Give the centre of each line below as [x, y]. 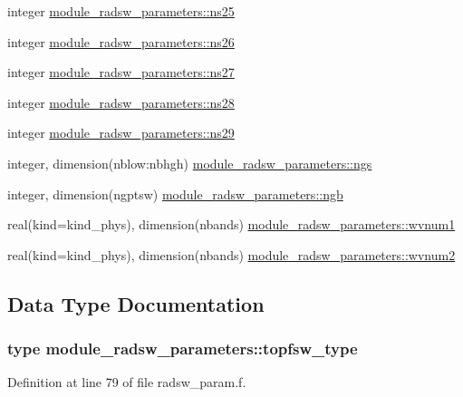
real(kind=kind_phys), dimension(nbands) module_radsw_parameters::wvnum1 [231, 224]
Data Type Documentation [136, 303]
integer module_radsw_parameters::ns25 [121, 11]
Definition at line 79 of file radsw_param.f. [127, 382]
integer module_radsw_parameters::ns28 [121, 102]
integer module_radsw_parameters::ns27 [121, 72]
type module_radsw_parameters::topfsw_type [183, 349]
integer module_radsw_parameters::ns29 [121, 133]
